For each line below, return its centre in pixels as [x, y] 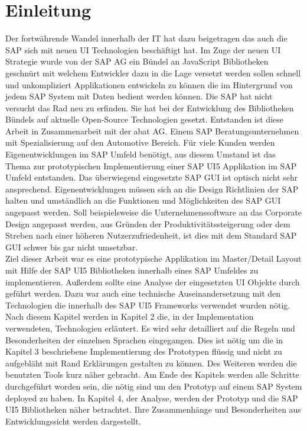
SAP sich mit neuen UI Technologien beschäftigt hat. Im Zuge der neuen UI [143, 49]
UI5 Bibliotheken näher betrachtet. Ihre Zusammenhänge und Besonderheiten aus [153, 409]
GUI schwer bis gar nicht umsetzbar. [72, 247]
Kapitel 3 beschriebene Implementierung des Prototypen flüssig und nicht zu [144, 351]
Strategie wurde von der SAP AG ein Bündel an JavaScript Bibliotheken [137, 61]
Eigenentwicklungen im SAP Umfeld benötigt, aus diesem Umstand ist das [141, 154]
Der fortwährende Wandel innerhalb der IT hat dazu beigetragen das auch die [146, 38]
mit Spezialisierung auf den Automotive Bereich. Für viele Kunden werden [140, 142]
